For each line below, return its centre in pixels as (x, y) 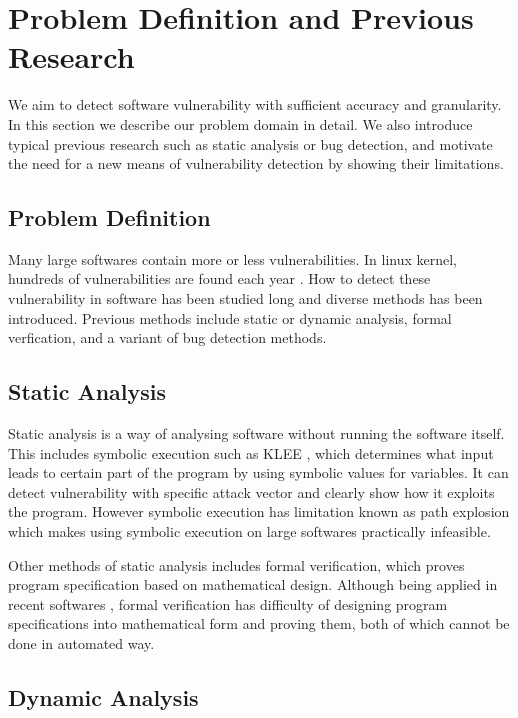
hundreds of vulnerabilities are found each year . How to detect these (219, 278)
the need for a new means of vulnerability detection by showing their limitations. (256, 163)
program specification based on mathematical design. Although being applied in (253, 584)
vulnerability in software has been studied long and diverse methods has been (245, 298)
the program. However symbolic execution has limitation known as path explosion (259, 511)
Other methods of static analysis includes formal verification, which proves (236, 564)
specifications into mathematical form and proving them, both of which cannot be (259, 623)
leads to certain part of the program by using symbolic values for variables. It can (258, 472)
